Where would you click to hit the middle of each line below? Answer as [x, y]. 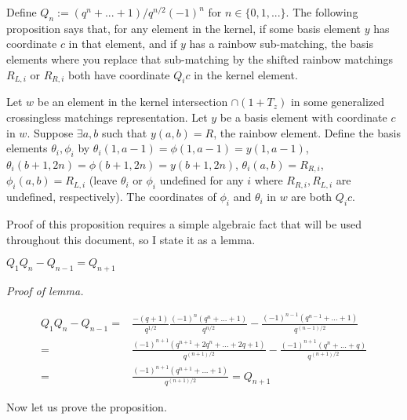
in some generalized [338, 102]
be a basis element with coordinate [303, 117]
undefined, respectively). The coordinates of [111, 197]
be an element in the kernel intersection [133, 102]
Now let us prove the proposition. [87, 407]
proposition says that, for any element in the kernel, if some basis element [184, 28]
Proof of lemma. [45, 290]
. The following [322, 12]
